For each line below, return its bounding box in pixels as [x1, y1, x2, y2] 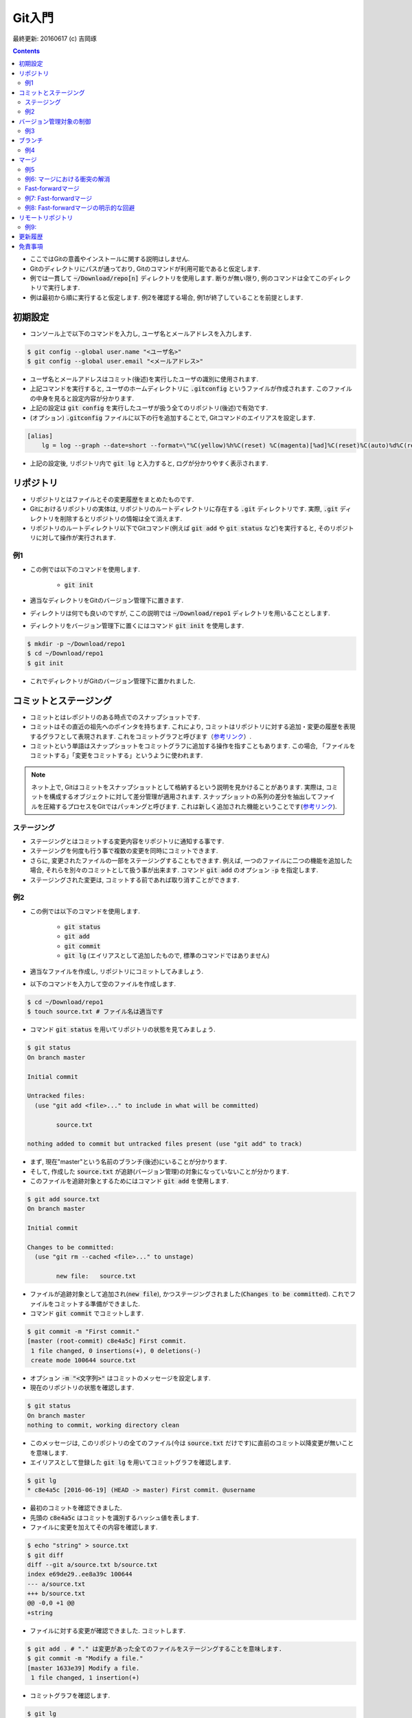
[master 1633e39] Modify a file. [27, 1664, 140, 1672]
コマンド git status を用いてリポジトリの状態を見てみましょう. [30, 1025, 216, 1034]
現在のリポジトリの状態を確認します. [30, 1383, 135, 1392]
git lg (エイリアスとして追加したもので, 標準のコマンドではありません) [64, 952, 270, 960]
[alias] [27, 432, 53, 440]
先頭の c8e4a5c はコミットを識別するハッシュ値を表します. [30, 1513, 199, 1521]
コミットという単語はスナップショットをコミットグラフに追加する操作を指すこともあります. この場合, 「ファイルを [30, 741, 356, 750]
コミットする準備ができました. [54, 1299, 141, 1308]
